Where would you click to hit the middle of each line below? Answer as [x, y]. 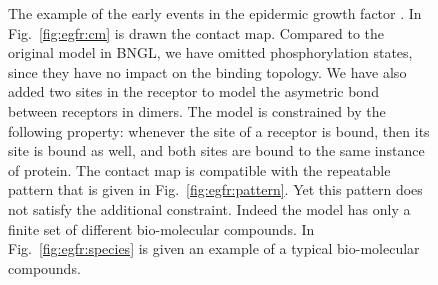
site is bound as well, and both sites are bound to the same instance [216, 150]
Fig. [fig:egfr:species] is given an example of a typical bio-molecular [214, 248]
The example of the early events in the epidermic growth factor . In [215, 13]
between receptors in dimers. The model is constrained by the [197, 110]
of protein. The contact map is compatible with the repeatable [199, 169]
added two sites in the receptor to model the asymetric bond [193, 91]
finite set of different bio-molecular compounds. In [161, 228]
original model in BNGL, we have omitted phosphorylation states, [210, 52]
